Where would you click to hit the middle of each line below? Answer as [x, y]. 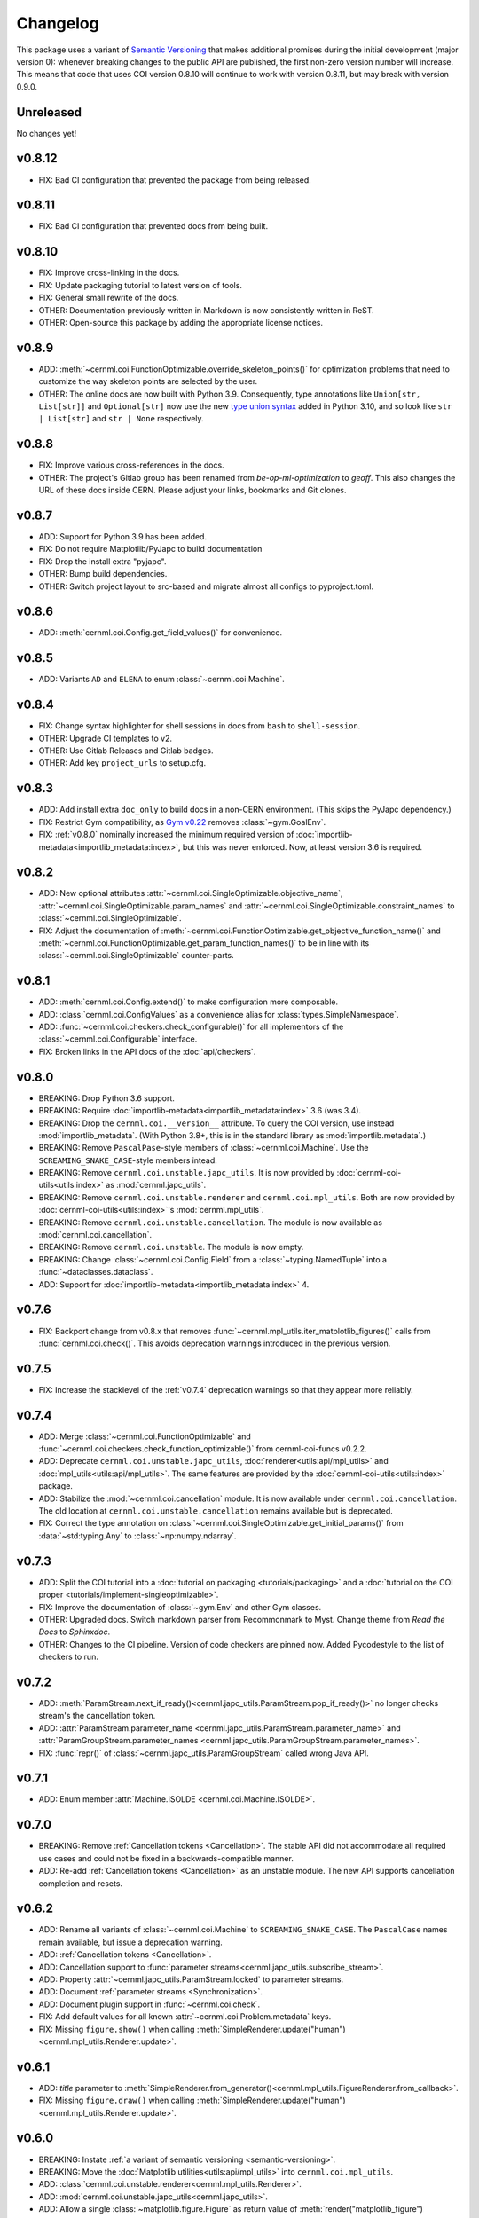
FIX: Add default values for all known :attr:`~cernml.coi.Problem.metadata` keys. [185, 2017]
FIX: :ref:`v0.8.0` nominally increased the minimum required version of [166, 835]
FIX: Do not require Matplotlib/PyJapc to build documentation [150, 549]
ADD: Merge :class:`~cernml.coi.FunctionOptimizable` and [145, 1436]
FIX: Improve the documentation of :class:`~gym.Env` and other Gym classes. [180, 1607]
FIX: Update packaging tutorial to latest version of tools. [141, 285]
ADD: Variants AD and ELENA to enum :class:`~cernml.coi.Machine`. [162, 680]
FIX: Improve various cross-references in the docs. [132, 465]
